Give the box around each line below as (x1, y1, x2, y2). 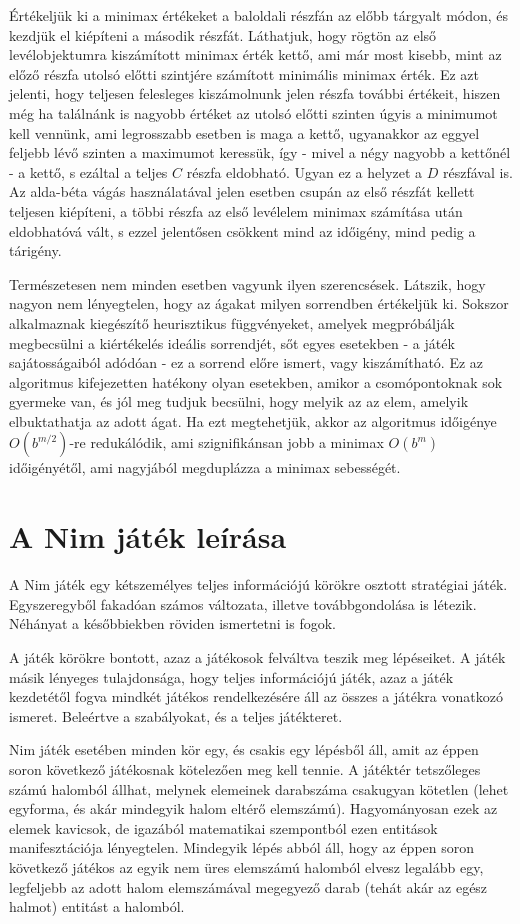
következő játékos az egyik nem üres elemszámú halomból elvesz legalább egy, (9, 856, 484, 877)
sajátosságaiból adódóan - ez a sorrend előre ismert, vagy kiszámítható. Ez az (9, 352, 484, 373)
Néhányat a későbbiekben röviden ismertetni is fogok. (9, 613, 336, 634)
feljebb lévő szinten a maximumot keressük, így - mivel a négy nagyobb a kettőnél (9, 142, 511, 163)
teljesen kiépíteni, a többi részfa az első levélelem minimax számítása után (9, 200, 463, 221)
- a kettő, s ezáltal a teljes (9, 161, 168, 182)
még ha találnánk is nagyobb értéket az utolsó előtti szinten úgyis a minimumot (9, 102, 498, 123)
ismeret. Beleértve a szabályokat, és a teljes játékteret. (9, 705, 343, 726)
